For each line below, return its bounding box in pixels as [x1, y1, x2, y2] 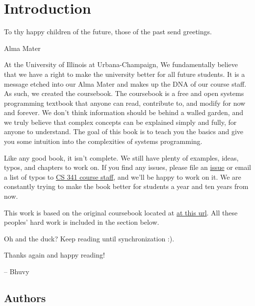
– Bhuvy [4, 266, 29, 276]
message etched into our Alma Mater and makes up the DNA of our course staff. [4, 78, 247, 89]
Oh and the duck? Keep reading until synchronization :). [4, 233, 175, 243]
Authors [4, 290, 46, 305]
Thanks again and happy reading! [4, 250, 105, 260]
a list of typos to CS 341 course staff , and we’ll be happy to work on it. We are [4, 171, 241, 182]
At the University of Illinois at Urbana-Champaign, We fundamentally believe [4, 59, 238, 70]
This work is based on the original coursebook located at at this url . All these [4, 207, 238, 217]
